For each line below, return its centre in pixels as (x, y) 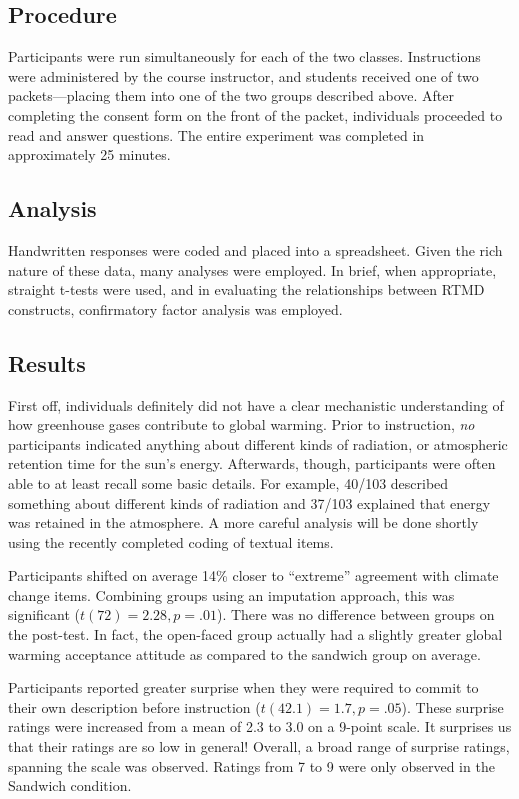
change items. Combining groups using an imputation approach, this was (231, 594)
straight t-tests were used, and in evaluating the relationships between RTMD (246, 289)
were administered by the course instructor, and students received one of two (243, 75)
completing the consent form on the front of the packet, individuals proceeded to (255, 114)
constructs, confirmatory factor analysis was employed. (175, 308)
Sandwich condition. (70, 785)
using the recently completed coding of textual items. (171, 541)
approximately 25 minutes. (89, 154)
